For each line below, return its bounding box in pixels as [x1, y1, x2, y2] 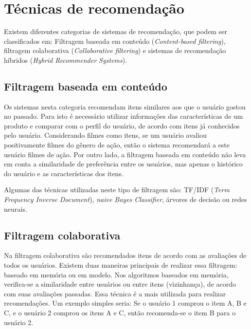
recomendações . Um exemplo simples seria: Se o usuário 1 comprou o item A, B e [4, 298, 247, 308]
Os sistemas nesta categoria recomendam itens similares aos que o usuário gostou [4, 101, 246, 111]
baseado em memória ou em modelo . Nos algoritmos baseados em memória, [4, 269, 229, 279]
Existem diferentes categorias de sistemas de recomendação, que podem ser [4, 26, 227, 37]
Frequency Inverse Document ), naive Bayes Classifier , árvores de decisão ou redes [4, 194, 247, 204]
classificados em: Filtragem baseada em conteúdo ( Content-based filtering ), [4, 36, 226, 46]
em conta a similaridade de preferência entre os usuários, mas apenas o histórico [4, 159, 243, 169]
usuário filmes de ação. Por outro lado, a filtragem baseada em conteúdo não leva [4, 149, 246, 159]
